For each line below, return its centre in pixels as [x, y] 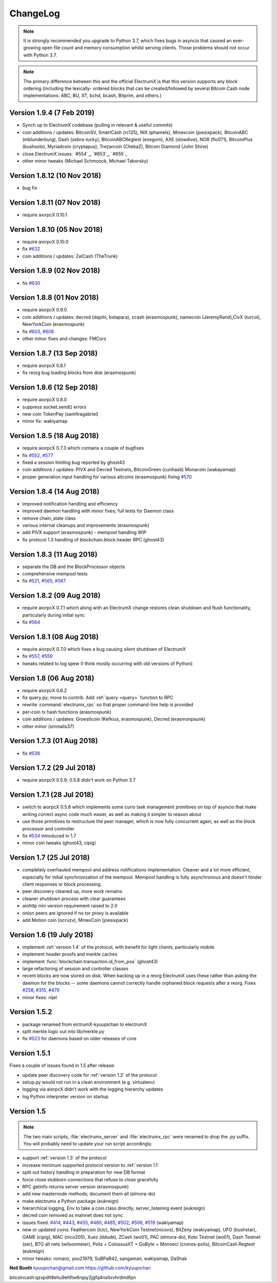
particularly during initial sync [54, 615]
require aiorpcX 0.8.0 [45, 400]
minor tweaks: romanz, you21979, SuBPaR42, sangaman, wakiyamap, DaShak [105, 1258]
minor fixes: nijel [40, 997]
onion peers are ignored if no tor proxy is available [75, 913]
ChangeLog [35, 13]
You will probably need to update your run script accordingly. [88, 1143]
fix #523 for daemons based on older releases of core [80, 1039]
